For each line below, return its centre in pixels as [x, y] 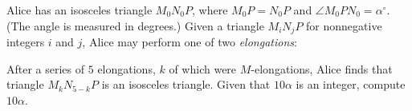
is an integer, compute [351, 84]
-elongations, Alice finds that [322, 68]
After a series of [46, 68]
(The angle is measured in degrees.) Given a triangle [135, 25]
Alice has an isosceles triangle [80, 10]
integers [26, 42]
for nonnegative [344, 25]
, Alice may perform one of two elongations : [190, 42]
